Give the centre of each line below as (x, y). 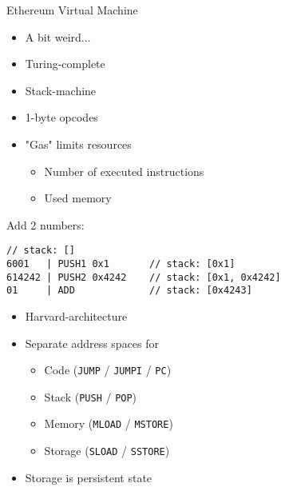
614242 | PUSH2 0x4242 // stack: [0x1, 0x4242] (144, 277)
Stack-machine (61, 90)
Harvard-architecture (76, 315)
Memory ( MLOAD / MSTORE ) (109, 423)
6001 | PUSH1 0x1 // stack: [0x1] (121, 264)
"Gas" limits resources (78, 144)
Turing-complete (65, 64)
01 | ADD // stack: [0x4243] (129, 291)
